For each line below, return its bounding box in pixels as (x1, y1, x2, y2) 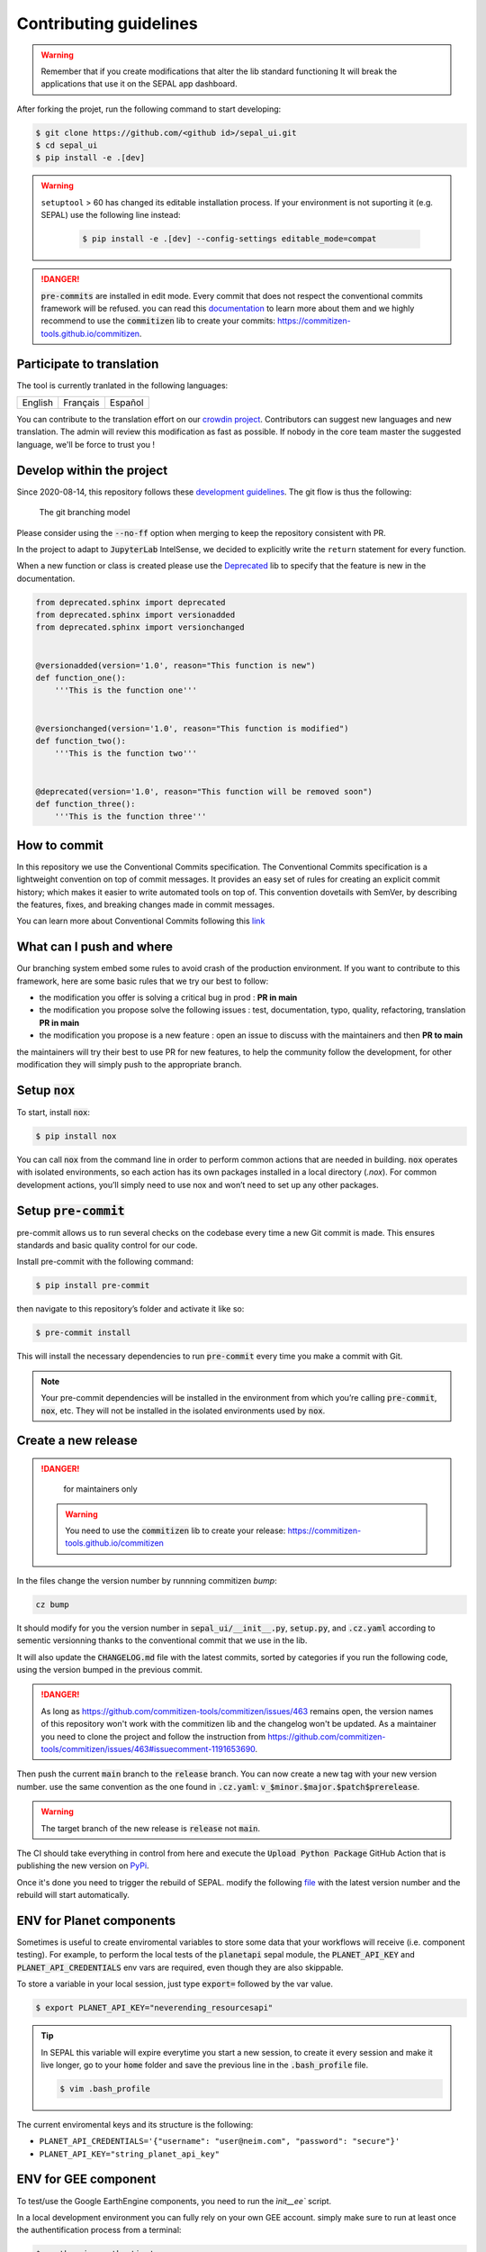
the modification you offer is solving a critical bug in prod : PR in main (39, 992, 298, 1003)
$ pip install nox (35, 1131, 117, 1141)
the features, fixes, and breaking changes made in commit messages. (16, 899, 274, 910)
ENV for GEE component (16, 2172, 157, 2187)
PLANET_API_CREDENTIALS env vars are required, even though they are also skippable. (16, 1962, 344, 1973)
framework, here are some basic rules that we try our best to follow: (16, 976, 269, 986)
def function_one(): (35, 673, 126, 684)
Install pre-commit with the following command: (16, 1257, 193, 1267)
